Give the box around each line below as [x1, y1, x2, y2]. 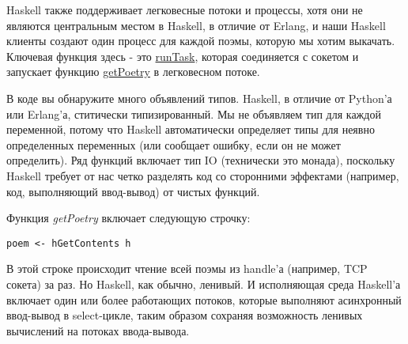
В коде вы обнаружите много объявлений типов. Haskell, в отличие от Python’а [6, 89, 392, 106]
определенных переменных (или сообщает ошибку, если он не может [6, 136, 341, 153]
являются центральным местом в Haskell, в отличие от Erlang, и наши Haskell [6, 17, 386, 33]
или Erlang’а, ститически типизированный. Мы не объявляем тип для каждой [6, 105, 381, 122]
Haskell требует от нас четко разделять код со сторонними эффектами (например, [6, 167, 399, 183]
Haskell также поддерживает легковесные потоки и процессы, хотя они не [6, 2, 363, 17]
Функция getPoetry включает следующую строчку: [6, 210, 251, 226]
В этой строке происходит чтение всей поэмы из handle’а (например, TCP [6, 260, 368, 277]
